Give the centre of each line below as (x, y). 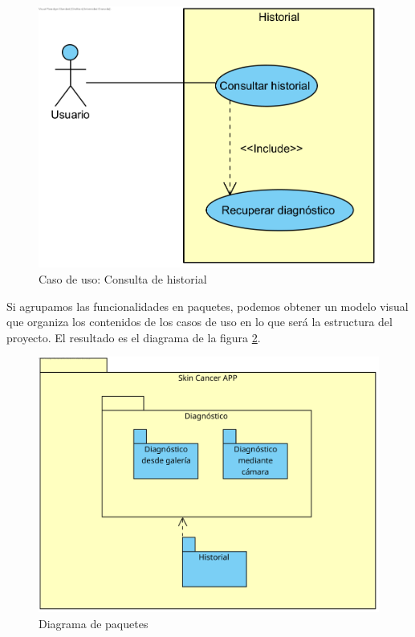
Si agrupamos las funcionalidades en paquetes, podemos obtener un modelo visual (207, 306)
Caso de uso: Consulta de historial (123, 278)
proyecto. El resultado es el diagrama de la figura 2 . (134, 337)
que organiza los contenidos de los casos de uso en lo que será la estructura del (199, 322)
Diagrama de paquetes (94, 623)
